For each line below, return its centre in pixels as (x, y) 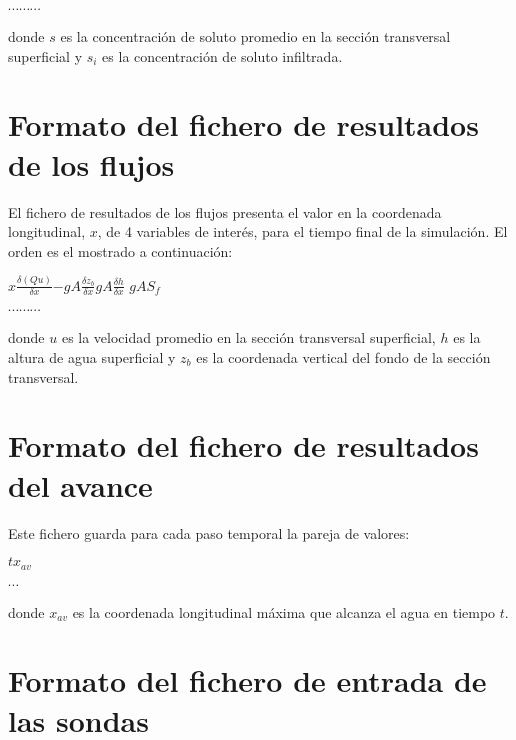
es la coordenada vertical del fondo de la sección (343, 357)
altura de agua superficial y (92, 357)
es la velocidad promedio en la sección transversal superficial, (248, 337)
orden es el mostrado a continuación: (120, 250)
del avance (80, 484)
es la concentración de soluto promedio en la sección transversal (255, 36)
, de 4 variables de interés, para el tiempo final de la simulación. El (302, 231)
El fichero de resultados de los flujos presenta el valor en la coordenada (225, 211)
